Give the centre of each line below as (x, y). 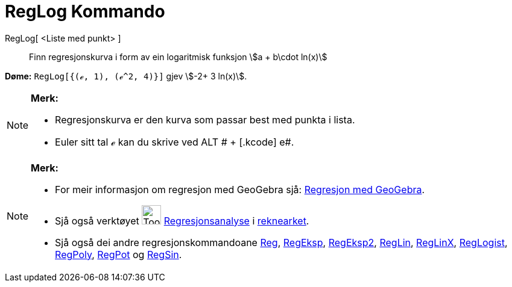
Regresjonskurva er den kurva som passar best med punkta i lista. (205, 119)
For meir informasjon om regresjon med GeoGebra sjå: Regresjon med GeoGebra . (240, 189)
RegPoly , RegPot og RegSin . (119, 254)
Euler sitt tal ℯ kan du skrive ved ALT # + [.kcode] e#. (175, 142)
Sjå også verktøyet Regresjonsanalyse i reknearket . (182, 221)
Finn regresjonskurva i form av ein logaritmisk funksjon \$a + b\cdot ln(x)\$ (178, 57)
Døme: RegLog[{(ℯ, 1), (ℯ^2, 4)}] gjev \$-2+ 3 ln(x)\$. (126, 76)
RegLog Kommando (85, 11)
